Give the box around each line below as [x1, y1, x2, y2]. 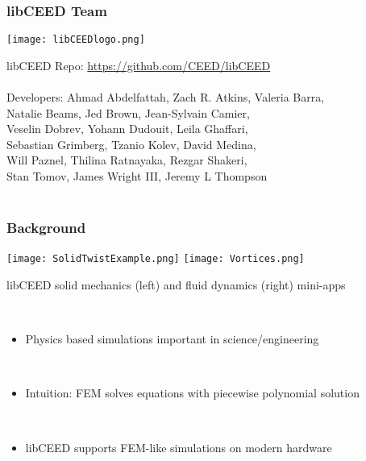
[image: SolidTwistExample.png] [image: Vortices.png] [6, 253, 305, 265]
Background [6, 218, 86, 238]
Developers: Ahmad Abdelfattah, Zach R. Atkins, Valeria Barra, [6, 89, 325, 106]
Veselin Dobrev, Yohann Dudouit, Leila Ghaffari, [6, 120, 248, 137]
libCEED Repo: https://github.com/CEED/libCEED [6, 56, 271, 73]
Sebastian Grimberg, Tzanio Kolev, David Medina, [6, 135, 256, 152]
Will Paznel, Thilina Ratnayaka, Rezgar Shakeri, [6, 152, 247, 168]
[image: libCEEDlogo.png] [6, 34, 145, 46]
